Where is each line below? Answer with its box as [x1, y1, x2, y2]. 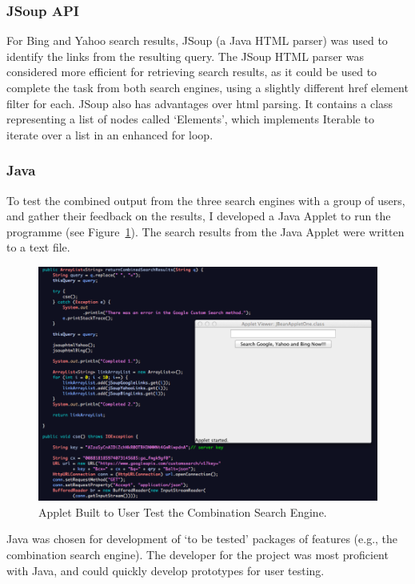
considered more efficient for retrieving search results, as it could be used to [6, 63, 377, 80]
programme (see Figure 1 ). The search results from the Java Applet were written [6, 223, 405, 240]
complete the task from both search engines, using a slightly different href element [6, 79, 409, 95]
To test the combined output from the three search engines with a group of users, [6, 191, 405, 208]
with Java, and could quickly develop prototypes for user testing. [6, 562, 325, 578]
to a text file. [6, 239, 70, 256]
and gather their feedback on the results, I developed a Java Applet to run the [6, 207, 391, 224]
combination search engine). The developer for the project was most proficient [6, 546, 389, 562]
